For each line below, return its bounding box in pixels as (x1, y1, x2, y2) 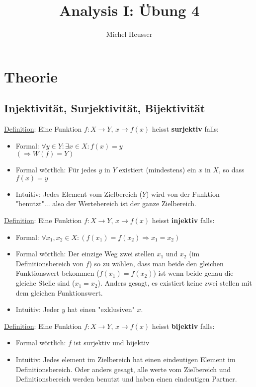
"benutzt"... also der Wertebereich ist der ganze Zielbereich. (15, 198, 196, 209)
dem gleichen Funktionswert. (15, 287, 103, 298)
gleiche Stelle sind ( (15, 278, 75, 288)
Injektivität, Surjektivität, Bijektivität (4, 100, 205, 116)
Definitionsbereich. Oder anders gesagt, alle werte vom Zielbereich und (15, 364, 231, 374)
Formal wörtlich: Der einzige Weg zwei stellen (15, 248, 155, 259)
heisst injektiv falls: (152, 215, 215, 226)
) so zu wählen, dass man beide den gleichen (89, 258, 224, 268)
